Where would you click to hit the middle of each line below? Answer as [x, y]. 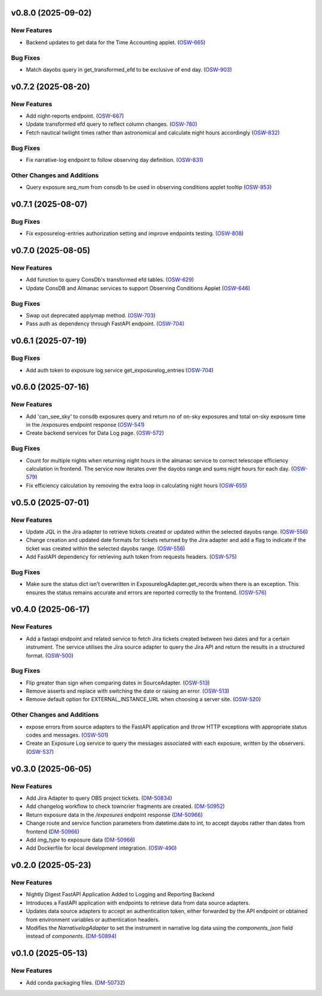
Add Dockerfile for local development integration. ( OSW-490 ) [101, 848]
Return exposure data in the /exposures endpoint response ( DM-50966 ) [114, 815]
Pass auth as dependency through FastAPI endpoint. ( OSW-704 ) [105, 324]
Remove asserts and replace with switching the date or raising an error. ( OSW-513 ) [128, 691]
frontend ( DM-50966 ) [53, 831]
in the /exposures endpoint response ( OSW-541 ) [85, 425]
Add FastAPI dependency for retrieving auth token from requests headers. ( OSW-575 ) [131, 557]
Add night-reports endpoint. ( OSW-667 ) [75, 116]
